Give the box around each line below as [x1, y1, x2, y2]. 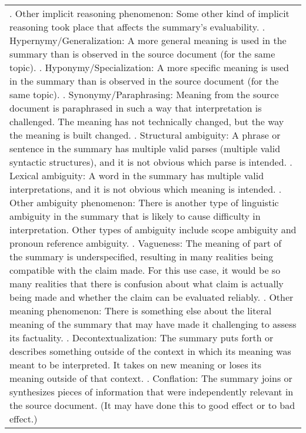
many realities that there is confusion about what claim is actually [9, 277, 284, 290]
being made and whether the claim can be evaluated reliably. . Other [9, 290, 294, 304]
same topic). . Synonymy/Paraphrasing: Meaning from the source [9, 88, 279, 101]
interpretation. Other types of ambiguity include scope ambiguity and [9, 223, 297, 236]
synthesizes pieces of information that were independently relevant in [9, 385, 294, 398]
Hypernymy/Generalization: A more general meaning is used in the [9, 33, 287, 47]
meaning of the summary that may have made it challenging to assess [9, 317, 297, 331]
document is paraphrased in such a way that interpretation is [9, 101, 262, 115]
